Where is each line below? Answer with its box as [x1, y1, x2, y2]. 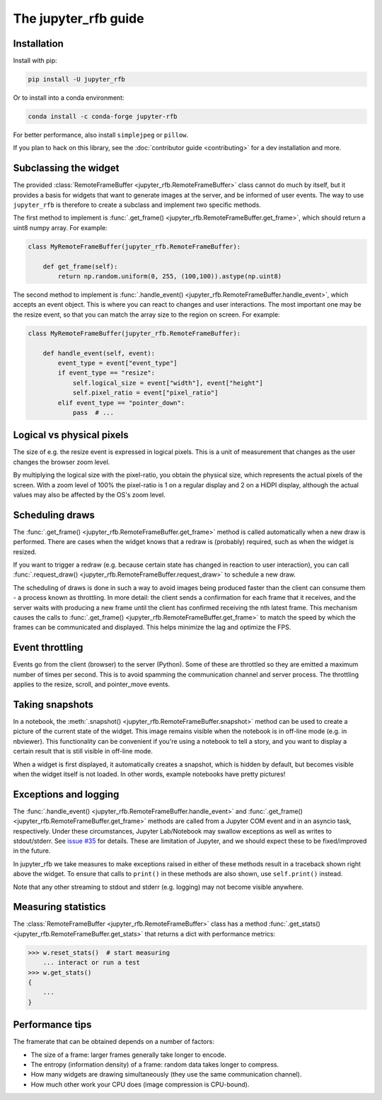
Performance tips [13, 1019, 92, 1031]
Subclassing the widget [13, 162, 120, 174]
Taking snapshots [13, 698, 94, 710]
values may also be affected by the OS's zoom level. [13, 490, 166, 499]
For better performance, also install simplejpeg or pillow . [13, 131, 189, 139]
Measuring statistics [13, 901, 106, 913]
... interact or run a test [42, 958, 141, 967]
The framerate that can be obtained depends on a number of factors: [13, 1038, 215, 1046]
